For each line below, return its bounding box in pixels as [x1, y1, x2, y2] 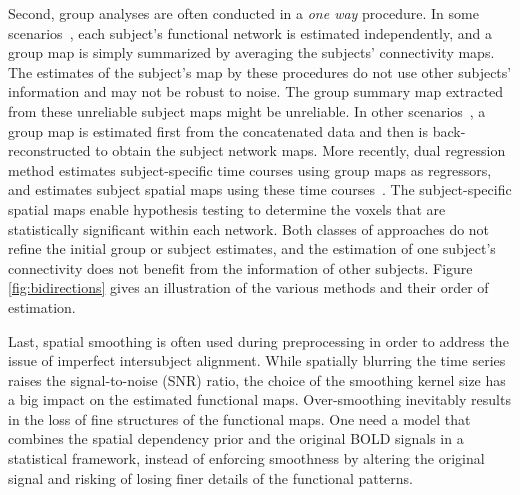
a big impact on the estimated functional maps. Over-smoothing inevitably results [8, 389, 511, 410]
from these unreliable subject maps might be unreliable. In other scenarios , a [8, 100, 486, 121]
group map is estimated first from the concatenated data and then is [8, 120, 429, 141]
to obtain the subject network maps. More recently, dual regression [95, 140, 506, 161]
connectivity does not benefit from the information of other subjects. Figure [8, 257, 473, 278]
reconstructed [8, 140, 91, 161]
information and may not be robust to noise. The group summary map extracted [8, 81, 504, 102]
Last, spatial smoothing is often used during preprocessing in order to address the [8, 330, 509, 351]
